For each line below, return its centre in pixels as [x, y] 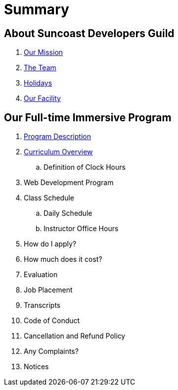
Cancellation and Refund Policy [75, 336]
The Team [40, 68]
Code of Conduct [52, 321]
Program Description [57, 137]
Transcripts [42, 305]
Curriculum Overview [58, 152]
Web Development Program [69, 183]
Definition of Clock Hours [85, 167]
